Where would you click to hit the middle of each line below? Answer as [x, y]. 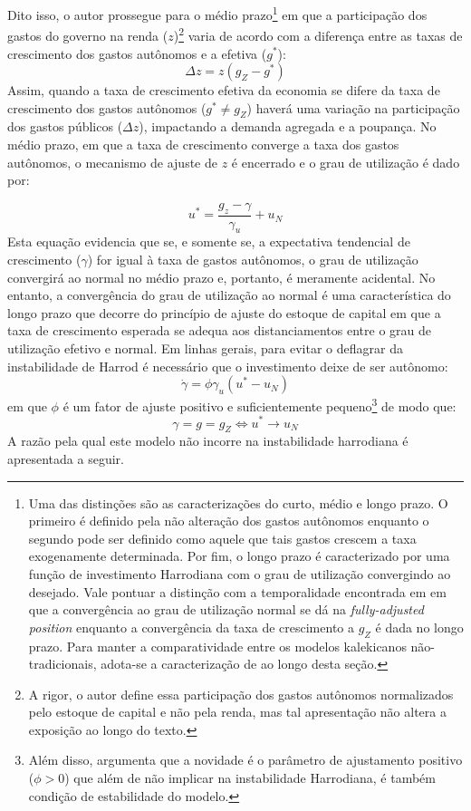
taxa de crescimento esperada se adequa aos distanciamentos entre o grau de [219, 330]
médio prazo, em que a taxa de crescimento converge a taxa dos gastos [203, 145]
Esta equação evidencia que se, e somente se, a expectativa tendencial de [209, 241]
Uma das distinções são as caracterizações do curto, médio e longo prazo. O [238, 502]
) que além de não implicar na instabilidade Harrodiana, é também [250, 778]
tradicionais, [62, 664]
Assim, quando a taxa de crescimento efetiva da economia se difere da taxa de [224, 90]
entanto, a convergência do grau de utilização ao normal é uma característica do [229, 295]
